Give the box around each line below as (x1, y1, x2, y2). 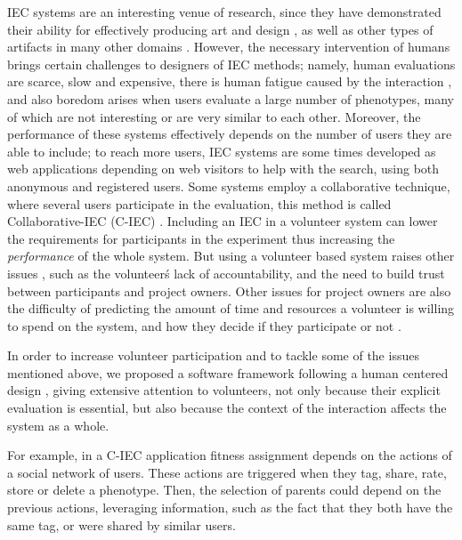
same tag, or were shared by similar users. (7, 515, 236, 534)
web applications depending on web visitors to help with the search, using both (7, 159, 440, 178)
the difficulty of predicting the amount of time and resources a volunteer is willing (7, 299, 455, 318)
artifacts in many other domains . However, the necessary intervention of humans (7, 37, 450, 56)
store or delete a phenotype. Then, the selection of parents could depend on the (7, 480, 442, 499)
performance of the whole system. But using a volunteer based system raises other (7, 246, 455, 265)
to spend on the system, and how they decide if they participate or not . (7, 316, 401, 334)
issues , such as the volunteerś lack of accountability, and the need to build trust (7, 263, 445, 282)
